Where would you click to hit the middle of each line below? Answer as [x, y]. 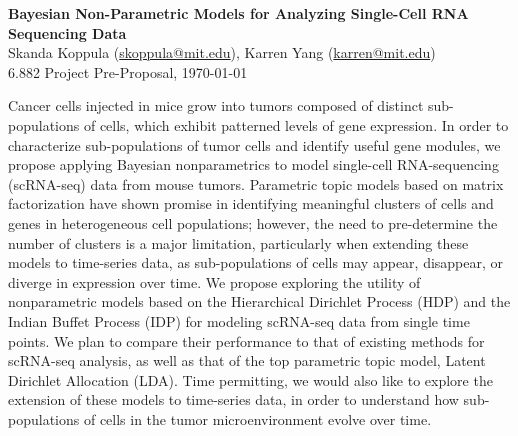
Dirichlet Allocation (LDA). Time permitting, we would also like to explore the [250, 379]
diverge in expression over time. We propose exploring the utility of [214, 281]
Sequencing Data [67, 32]
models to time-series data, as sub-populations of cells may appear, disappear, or [256, 262]
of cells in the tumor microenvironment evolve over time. [257, 418]
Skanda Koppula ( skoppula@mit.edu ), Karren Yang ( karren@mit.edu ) [222, 52]
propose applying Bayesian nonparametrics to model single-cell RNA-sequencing [253, 164]
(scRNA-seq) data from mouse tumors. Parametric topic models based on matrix [256, 183]
